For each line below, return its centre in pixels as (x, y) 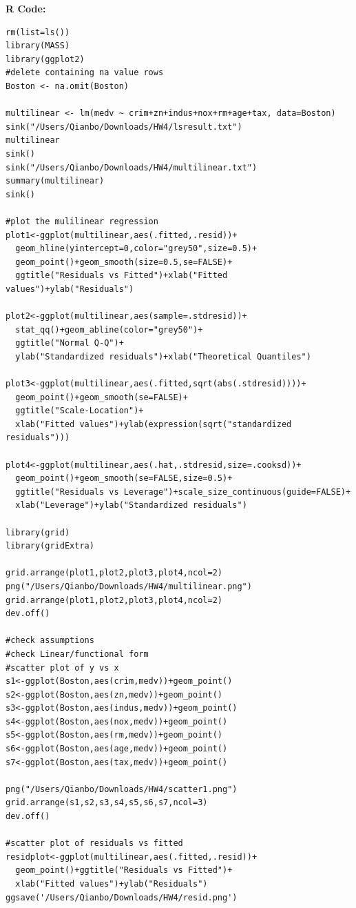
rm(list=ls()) (38, 32)
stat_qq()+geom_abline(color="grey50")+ (109, 329)
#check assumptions (50, 641)
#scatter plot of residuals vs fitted (94, 843)
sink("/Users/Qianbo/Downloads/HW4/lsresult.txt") (124, 127)
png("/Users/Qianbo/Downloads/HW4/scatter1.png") (122, 789)
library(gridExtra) (50, 546)
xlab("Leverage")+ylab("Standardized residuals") (131, 505)
